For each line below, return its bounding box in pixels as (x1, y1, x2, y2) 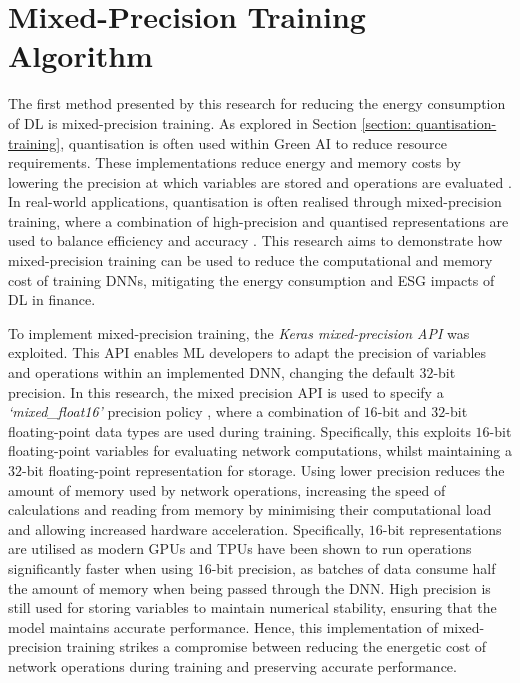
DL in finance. (8, 289, 96, 310)
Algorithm (8, 35, 153, 76)
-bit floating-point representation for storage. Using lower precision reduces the (22, 460, 505, 480)
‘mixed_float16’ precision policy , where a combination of (8, 401, 359, 422)
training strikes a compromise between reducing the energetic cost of (66, 636, 487, 657)
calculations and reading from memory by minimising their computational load (8, 499, 492, 520)
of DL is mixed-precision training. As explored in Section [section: (8, 112, 412, 133)
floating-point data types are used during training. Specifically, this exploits (8, 420, 471, 441)
